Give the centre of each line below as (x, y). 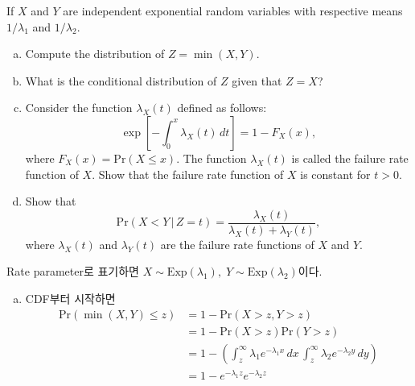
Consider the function (79, 108)
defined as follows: (222, 108)
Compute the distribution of (95, 54)
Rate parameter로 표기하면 (73, 271)
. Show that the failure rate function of (188, 174)
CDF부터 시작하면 (70, 298)
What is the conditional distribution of (121, 80)
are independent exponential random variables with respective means (233, 10)
